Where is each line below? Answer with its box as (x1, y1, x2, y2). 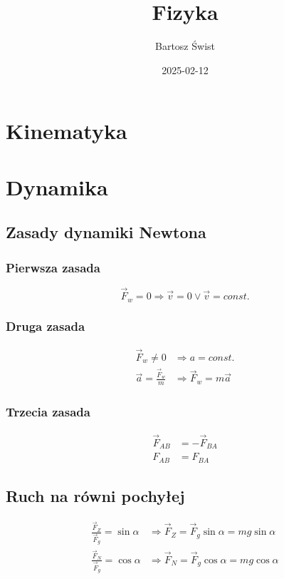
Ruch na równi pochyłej (6, 484, 185, 506)
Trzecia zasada (6, 403, 90, 421)
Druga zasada (6, 317, 85, 335)
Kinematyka (6, 116, 127, 145)
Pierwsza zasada (6, 258, 100, 276)
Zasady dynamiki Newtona (6, 221, 206, 243)
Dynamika (6, 172, 108, 201)
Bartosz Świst (155, 39, 215, 53)
